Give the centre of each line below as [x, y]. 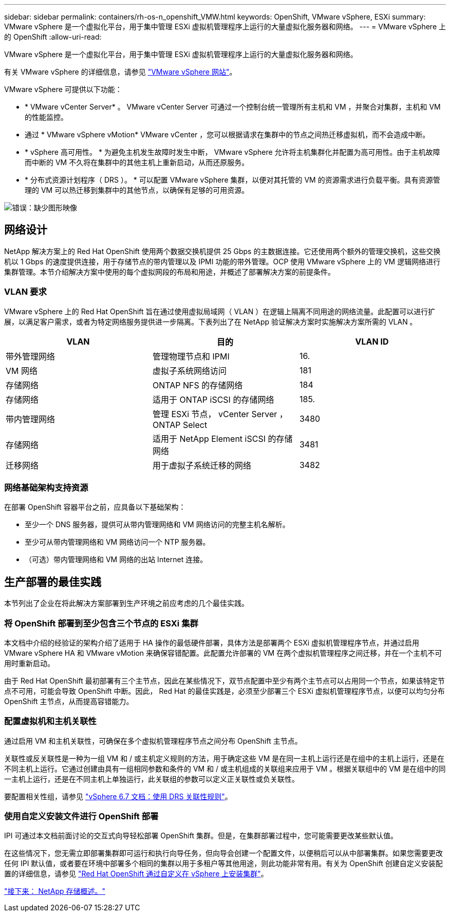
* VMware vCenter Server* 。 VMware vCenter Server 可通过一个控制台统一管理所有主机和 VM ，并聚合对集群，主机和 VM [233, 107]
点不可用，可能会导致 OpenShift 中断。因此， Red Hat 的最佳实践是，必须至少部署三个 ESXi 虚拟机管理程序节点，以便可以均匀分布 [224, 691]
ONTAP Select [180, 425]
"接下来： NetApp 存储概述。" [55, 891]
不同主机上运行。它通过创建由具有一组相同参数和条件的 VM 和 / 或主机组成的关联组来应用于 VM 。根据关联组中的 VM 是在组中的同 [225, 768]
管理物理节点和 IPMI [191, 356]
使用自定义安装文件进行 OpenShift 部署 [81, 816]
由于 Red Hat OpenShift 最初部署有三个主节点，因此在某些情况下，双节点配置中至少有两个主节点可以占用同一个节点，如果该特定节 [224, 680]
